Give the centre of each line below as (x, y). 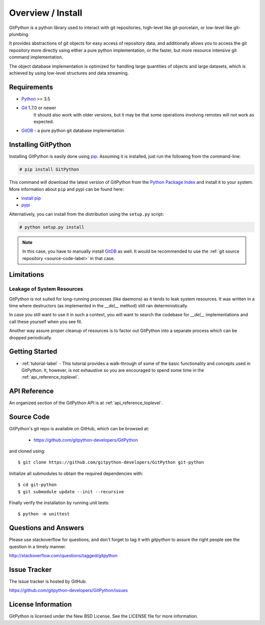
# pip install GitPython (49, 169)
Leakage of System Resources (46, 289)
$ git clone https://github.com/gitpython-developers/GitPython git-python (111, 462)
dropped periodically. (31, 337)
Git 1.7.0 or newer (39, 108)
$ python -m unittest (44, 514)
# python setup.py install (52, 227)
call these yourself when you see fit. (46, 322)
